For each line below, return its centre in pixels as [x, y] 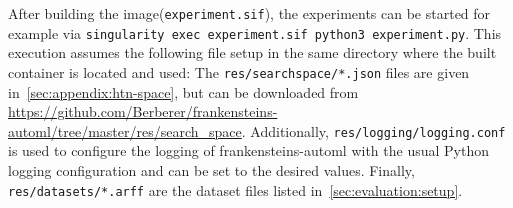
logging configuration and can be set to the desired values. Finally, [211, 170]
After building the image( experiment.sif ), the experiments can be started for [249, 13]
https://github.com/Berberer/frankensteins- [143, 111]
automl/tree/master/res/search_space [125, 130]
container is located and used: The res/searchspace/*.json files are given [239, 71]
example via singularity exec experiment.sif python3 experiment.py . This [255, 32]
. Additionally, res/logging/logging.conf [373, 130]
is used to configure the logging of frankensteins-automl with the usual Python [248, 150]
